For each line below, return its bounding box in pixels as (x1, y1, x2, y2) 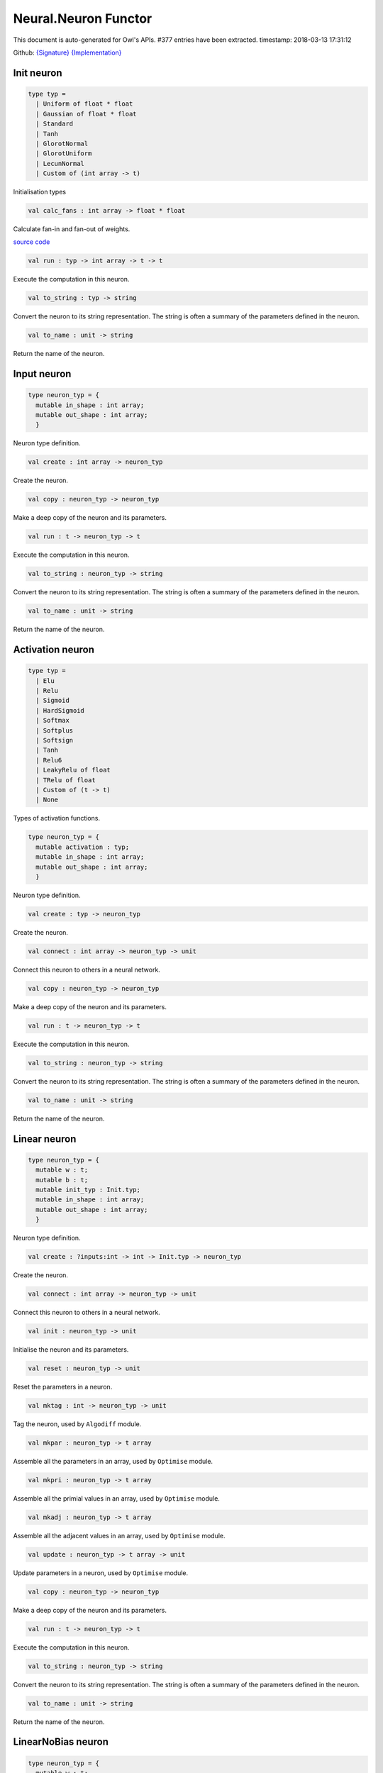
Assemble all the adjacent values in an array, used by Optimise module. (13, 1531, 226, 1540)
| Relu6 (35, 756, 62, 764)
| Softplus (35, 726, 74, 734)
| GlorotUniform (35, 150, 92, 157)
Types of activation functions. (13, 814, 101, 823)
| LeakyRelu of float (35, 766, 111, 774)
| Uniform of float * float (35, 100, 133, 108)
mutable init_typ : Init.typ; (35, 1185, 141, 1194)
